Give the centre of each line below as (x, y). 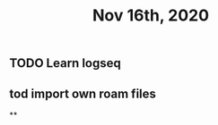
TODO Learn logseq (65, 63)
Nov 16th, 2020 (151, 16)
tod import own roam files (83, 93)
